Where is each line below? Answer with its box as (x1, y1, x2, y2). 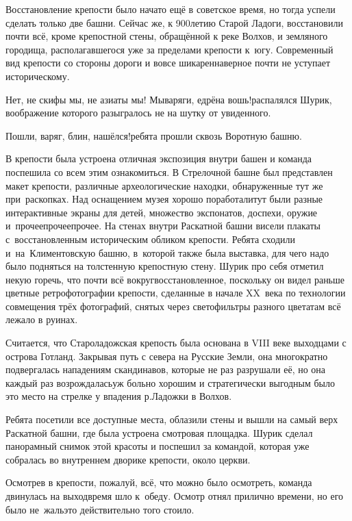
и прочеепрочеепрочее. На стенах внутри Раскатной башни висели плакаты (5, 218, 320, 233)
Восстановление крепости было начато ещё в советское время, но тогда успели (5, 2, 336, 16)
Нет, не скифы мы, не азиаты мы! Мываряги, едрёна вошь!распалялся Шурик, (5, 92, 332, 106)
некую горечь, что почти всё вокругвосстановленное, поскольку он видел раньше (5, 272, 345, 286)
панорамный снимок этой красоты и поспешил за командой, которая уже (5, 439, 310, 453)
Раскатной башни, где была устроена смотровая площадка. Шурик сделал (5, 425, 313, 440)
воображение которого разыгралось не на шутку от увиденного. (5, 105, 271, 120)
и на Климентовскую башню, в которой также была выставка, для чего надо (5, 245, 329, 259)
